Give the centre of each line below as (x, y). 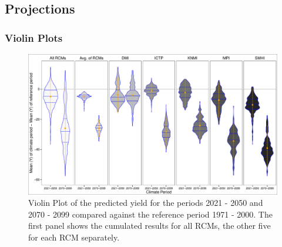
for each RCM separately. (74, 237)
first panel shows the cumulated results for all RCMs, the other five (150, 226)
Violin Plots (34, 37)
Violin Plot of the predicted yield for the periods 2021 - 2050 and (146, 203)
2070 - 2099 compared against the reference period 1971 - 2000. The (150, 214)
